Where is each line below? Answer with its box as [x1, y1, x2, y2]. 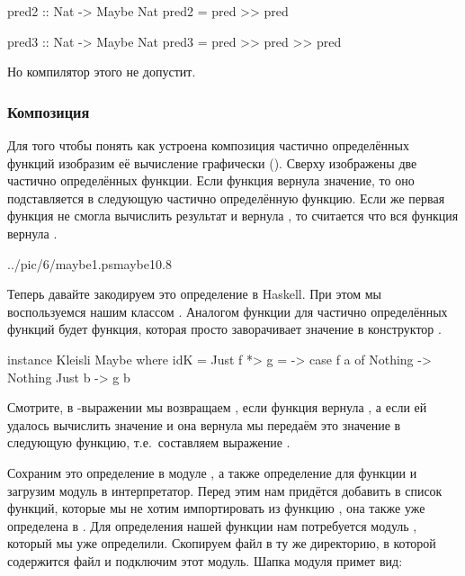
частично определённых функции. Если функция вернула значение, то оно [7, 171, 415, 190]
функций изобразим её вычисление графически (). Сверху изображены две [7, 153, 417, 172]
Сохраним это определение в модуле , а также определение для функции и [7, 463, 417, 481]
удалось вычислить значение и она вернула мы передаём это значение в [7, 415, 401, 434]
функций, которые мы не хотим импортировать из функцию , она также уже [7, 499, 425, 517]
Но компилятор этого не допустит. [7, 62, 196, 81]
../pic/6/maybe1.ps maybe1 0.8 [7, 254, 172, 273]
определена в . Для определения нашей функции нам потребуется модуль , [7, 516, 417, 535]
